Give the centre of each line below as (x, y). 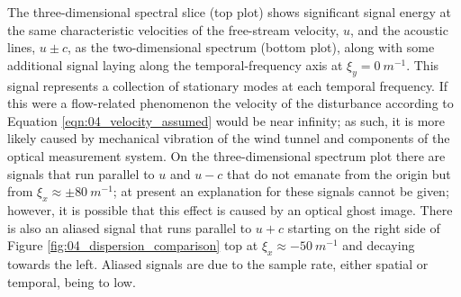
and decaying (379, 245)
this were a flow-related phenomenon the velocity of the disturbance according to (230, 103)
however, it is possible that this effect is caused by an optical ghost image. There (230, 209)
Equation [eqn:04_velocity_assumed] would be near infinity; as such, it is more (226, 120)
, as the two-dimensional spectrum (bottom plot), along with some (251, 47)
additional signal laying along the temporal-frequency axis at (175, 64)
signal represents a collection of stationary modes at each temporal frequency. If (228, 85)
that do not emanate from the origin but (339, 173)
